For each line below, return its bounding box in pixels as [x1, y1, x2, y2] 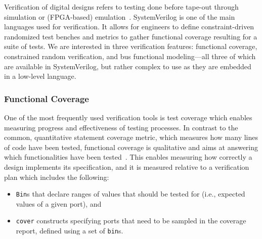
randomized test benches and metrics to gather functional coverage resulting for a [4, 31, 257, 41]
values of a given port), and [16, 198, 102, 209]
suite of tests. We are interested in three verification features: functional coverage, [4, 41, 257, 52]
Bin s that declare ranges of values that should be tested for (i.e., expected [16, 188, 245, 199]
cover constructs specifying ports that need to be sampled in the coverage [16, 215, 246, 226]
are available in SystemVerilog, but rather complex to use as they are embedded [4, 61, 251, 71]
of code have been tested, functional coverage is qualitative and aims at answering [4, 141, 258, 152]
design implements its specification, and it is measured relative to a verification [4, 161, 249, 172]
